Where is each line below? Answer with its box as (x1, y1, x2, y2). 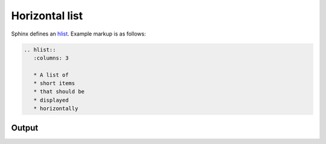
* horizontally (33, 105, 78, 112)
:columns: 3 (33, 54, 69, 61)
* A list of (33, 71, 69, 78)
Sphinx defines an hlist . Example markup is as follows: (11, 30, 146, 37)
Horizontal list (11, 9, 83, 22)
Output (11, 122, 39, 133)
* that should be (33, 88, 85, 95)
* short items (33, 80, 75, 87)
